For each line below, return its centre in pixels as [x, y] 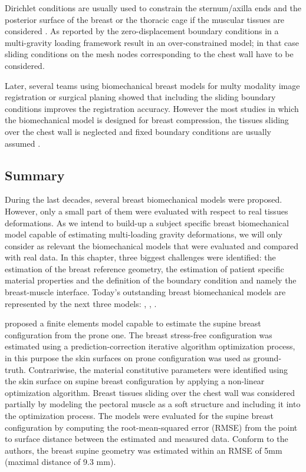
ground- [267, 358]
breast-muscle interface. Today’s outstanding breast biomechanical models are [145, 292]
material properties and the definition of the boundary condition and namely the [151, 280]
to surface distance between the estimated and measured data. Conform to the [147, 439]
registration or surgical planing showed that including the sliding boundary [140, 97]
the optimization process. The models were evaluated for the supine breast [139, 416]
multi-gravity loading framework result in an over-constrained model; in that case [152, 42]
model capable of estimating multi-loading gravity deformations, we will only [144, 234]
